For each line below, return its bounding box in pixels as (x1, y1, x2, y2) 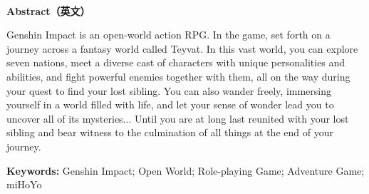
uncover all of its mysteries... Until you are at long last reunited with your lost (6, 111, 349, 126)
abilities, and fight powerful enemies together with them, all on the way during (6, 68, 350, 83)
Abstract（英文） (6, 3, 90, 18)
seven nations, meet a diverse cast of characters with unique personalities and (6, 55, 345, 70)
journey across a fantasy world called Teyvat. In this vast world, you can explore (6, 41, 358, 56)
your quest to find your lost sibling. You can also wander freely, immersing (6, 83, 331, 98)
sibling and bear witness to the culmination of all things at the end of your (6, 125, 333, 140)
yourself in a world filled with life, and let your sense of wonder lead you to (6, 97, 334, 112)
